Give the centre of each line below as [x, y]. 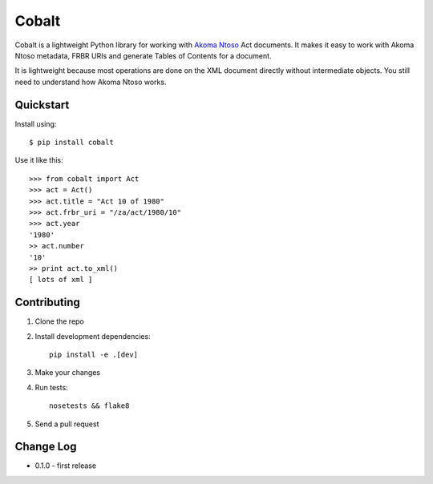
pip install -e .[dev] [94, 355]
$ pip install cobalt [71, 143]
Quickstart [42, 105]
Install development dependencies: [93, 336]
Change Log [46, 447]
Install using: [36, 123]
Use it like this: [39, 160]
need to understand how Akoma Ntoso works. [91, 82]
